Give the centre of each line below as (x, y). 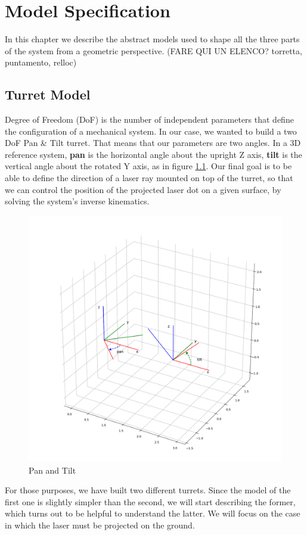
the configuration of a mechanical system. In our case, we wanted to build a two (151, 131)
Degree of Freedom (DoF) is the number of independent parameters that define (149, 119)
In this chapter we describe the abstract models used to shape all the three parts (152, 39)
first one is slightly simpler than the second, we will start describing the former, (150, 501)
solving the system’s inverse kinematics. (77, 201)
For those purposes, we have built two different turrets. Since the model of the (148, 490)
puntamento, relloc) (41, 62)
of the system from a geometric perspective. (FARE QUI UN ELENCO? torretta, (153, 50)
